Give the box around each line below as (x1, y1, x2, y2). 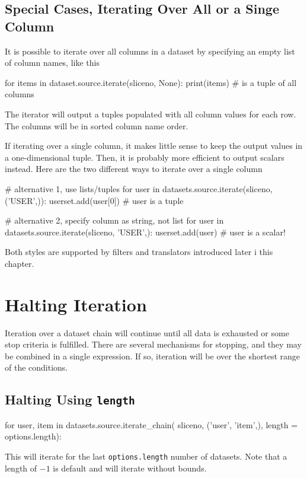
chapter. (5, 257, 34, 269)
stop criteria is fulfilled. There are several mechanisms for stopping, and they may (5, 338, 302, 350)
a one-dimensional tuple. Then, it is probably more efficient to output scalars (5, 151, 284, 163)
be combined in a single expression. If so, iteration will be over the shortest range (5, 349, 300, 362)
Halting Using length (5, 390, 135, 409)
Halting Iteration (5, 292, 147, 316)
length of (5, 461, 37, 474)
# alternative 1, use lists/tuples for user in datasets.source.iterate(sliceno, (5, 182, 273, 195)
